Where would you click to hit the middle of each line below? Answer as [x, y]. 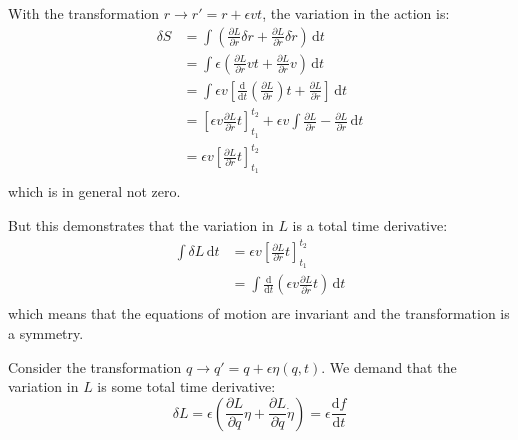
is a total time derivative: [370, 224]
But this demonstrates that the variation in [141, 224]
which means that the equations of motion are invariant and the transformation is [259, 313]
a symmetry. [46, 332]
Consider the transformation [95, 366]
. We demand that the [389, 366]
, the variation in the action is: [356, 13]
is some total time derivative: [186, 386]
